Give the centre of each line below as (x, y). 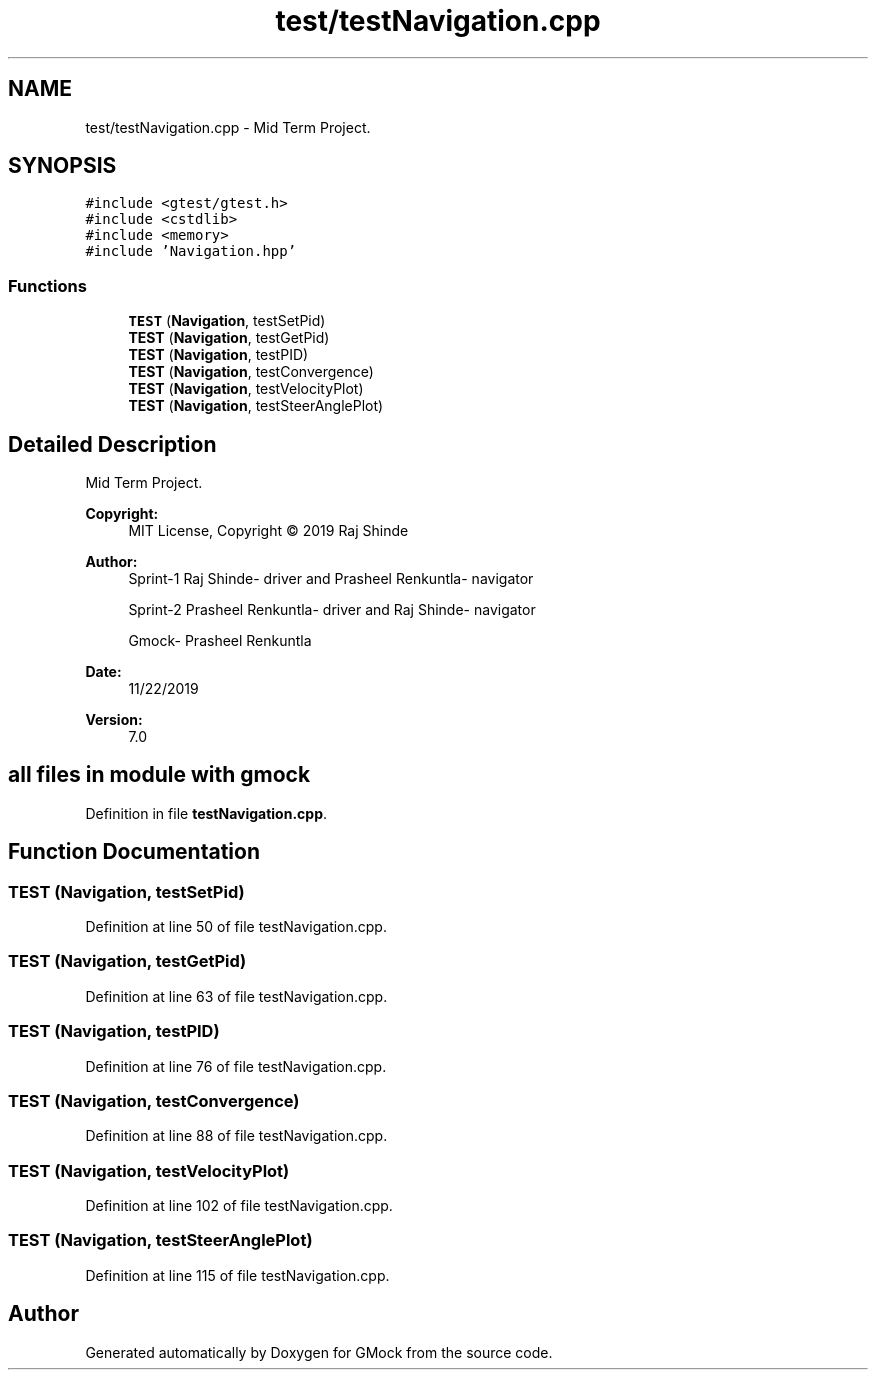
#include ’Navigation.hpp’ (191, 251)
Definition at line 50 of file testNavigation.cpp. (236, 927)
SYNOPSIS (62, 166)
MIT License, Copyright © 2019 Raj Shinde (268, 531)
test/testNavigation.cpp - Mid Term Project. (228, 127)
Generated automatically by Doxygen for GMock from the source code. (319, 1352)
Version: (114, 720)
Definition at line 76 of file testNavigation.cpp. (236, 1066)
